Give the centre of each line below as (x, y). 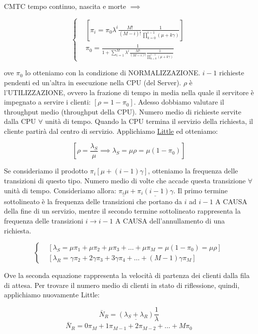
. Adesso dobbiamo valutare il (179, 102)
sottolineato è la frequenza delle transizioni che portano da (93, 201)
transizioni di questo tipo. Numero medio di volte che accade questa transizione (125, 181)
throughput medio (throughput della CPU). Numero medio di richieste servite (123, 111)
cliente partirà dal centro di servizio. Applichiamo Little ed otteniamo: (111, 131)
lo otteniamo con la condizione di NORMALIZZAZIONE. (113, 73)
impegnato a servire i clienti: (47, 102)
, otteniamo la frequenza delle (193, 171)
